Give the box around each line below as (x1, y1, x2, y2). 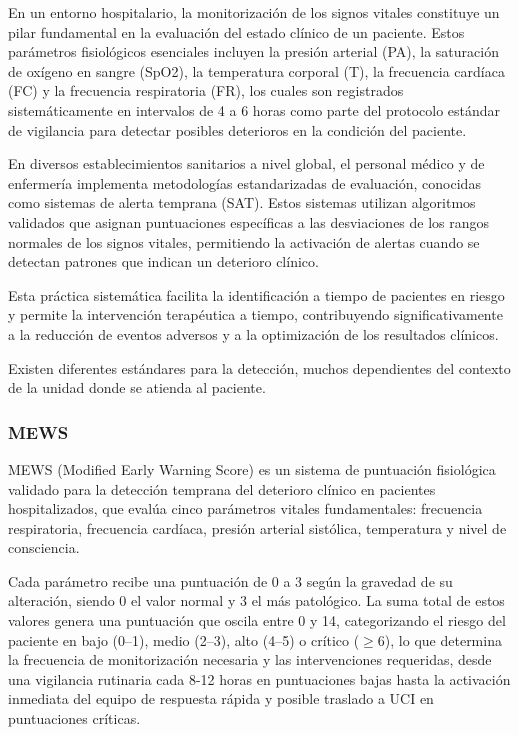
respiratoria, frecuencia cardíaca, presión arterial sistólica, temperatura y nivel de (8, 517, 507, 538)
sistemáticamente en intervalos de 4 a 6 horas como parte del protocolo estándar (8, 99, 501, 120)
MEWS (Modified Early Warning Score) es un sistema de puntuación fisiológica (8, 458, 496, 479)
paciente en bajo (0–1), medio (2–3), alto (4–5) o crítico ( (8, 629, 360, 650)
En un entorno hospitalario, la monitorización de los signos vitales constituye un (8, 2, 500, 22)
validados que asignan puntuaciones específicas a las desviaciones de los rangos (8, 211, 490, 232)
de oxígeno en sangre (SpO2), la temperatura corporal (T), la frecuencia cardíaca (8, 60, 505, 81)
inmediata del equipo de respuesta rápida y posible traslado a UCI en (8, 688, 434, 709)
